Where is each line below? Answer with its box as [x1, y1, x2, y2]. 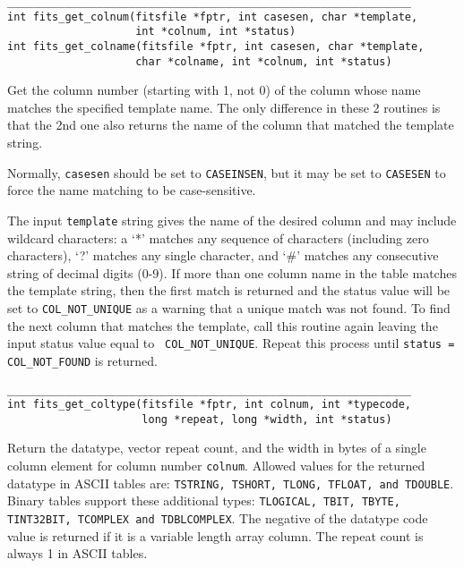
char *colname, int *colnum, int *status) [135, 55, 392, 68]
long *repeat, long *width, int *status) [142, 412, 392, 426]
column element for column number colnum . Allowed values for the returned [7, 456, 425, 475]
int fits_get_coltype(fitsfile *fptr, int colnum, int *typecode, [7, 398, 412, 411]
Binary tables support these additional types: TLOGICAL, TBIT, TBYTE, [7, 491, 400, 510]
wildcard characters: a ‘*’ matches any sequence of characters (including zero [7, 228, 429, 247]
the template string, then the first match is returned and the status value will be [7, 281, 451, 300]
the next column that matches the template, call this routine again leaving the [7, 316, 438, 335]
